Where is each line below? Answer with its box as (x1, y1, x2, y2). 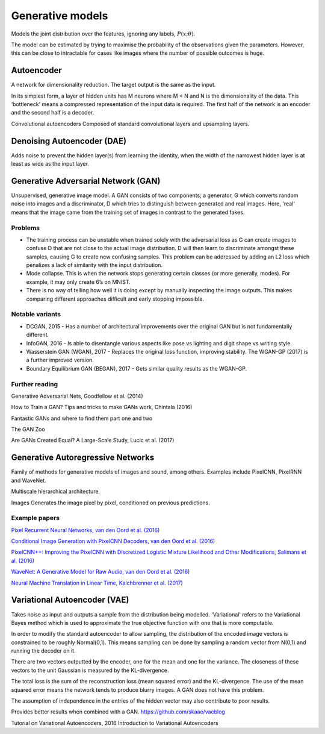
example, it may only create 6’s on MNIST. (26, 278, 131, 286)
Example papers (11, 514, 60, 522)
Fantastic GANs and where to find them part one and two (11, 415, 153, 422)
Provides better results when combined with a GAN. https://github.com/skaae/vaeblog (11, 708, 225, 715)
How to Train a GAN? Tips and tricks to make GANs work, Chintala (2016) (11, 404, 193, 411)
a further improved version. (26, 356, 94, 364)
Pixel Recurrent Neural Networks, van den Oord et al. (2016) (11, 526, 160, 533)
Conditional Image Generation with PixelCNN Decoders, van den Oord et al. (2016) (11, 538, 215, 545)
